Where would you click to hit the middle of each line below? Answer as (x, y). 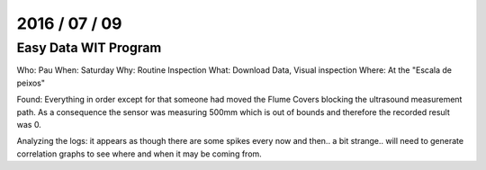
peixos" (31, 83)
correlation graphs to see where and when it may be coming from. (139, 154)
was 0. (29, 124)
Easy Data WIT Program (89, 48)
